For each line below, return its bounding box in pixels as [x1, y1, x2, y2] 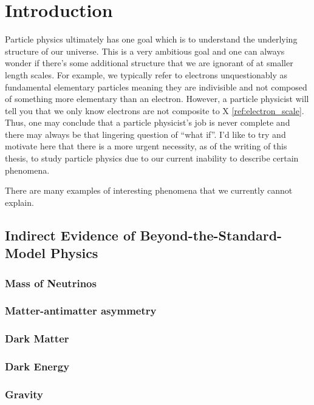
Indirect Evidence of [5, 225, 135, 244]
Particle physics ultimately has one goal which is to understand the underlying [5, 33, 298, 46]
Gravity [5, 386, 44, 401]
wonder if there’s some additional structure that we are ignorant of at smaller [5, 56, 293, 69]
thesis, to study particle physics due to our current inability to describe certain [5, 152, 299, 165]
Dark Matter [5, 331, 69, 346]
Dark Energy [5, 359, 70, 374]
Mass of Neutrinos [5, 275, 97, 290]
